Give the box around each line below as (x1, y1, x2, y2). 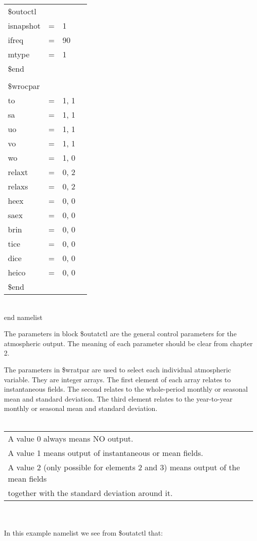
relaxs (8, 180, 28, 192)
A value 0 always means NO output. (8, 432, 133, 444)
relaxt (8, 166, 28, 178)
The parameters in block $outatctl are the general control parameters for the (4, 328, 237, 339)
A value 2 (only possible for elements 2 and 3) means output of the (8, 461, 240, 473)
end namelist (4, 312, 43, 322)
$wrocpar (8, 80, 40, 91)
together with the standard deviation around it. (8, 487, 173, 498)
